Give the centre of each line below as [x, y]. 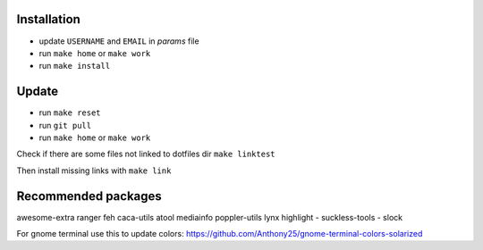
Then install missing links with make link [94, 171]
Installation [48, 19]
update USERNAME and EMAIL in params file [119, 41]
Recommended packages [89, 196]
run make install [75, 66]
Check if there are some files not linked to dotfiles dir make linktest [146, 154]
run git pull [65, 125]
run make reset [70, 112]
